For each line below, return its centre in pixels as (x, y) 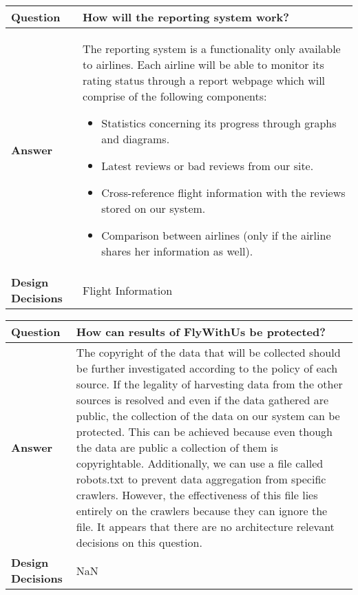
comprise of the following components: (175, 96)
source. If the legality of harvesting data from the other (209, 384)
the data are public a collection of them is (177, 447)
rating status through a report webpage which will (204, 80)
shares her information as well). (177, 251)
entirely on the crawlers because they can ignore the (202, 511)
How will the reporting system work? (186, 17)
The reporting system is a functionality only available (212, 49)
